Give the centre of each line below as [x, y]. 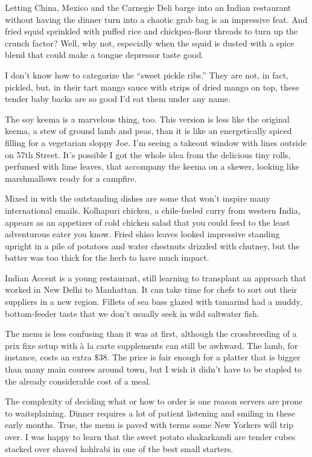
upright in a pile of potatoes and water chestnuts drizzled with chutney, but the [152, 245]
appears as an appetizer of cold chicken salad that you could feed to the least [148, 222]
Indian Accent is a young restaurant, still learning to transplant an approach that [156, 277]
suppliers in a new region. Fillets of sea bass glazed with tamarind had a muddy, [154, 302]
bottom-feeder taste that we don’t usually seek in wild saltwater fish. [132, 313]
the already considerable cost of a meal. [78, 381]
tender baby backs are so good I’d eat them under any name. [118, 99]
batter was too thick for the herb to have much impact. [107, 257]
